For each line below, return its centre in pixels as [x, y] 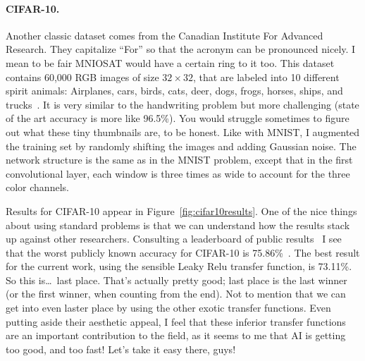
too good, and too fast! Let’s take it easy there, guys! [121, 349]
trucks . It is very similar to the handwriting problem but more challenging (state [182, 104]
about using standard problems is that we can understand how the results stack [178, 225]
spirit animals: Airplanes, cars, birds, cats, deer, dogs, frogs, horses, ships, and [174, 91]
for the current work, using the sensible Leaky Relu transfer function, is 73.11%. [179, 266]
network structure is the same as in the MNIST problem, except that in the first [179, 160]
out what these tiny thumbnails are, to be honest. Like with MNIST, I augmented [183, 131]
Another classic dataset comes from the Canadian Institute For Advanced [165, 35]
